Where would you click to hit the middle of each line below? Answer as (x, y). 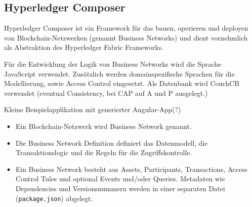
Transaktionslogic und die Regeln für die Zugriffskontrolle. (104, 152)
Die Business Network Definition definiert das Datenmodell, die (111, 143)
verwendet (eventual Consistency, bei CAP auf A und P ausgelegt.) (106, 93)
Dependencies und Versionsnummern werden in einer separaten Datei (120, 188)
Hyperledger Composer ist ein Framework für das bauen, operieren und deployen (126, 28)
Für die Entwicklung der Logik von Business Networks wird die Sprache (113, 63)
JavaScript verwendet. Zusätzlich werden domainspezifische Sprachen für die (119, 73)
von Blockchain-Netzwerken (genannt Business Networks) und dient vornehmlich (126, 37)
